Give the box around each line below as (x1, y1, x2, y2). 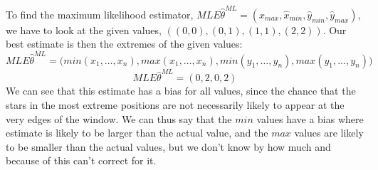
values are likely (294, 125, 364, 140)
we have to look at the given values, (6, 22, 162, 37)
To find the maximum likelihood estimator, (6, 6, 194, 21)
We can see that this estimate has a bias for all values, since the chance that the (6, 83, 356, 98)
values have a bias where (256, 111, 364, 126)
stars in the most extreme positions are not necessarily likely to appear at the (6, 97, 345, 112)
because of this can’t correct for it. (6, 153, 157, 168)
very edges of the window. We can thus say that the (6, 111, 232, 126)
